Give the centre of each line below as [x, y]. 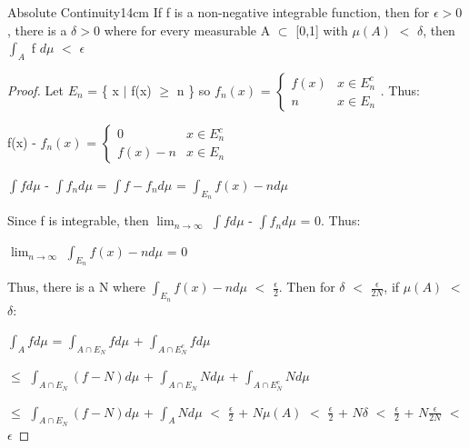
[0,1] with [322, 30]
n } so [194, 90]
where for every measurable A [187, 30]
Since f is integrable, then [78, 220]
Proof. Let [35, 90]
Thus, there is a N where [76, 287]
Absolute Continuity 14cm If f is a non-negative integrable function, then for [219, 12]
